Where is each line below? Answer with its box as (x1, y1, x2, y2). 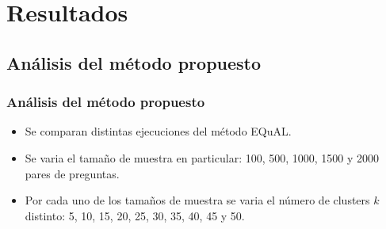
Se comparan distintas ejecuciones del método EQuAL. (25, 123, 292, 139)
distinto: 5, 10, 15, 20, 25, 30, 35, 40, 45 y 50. (25, 207, 245, 223)
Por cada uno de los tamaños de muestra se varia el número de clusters (25, 192, 370, 208)
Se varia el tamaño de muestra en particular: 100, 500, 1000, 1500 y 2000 (25, 149, 380, 166)
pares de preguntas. (25, 165, 120, 181)
